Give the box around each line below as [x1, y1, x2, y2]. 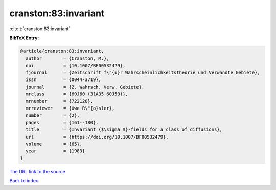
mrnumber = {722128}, [26, 98, 94, 104]
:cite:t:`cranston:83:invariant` [9, 25, 71, 32]
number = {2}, [26, 113, 80, 118]
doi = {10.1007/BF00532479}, [26, 63, 126, 68]
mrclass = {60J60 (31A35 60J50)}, [26, 91, 128, 97]
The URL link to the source [9, 168, 66, 174]
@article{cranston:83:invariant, [20, 48, 104, 54]
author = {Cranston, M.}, [26, 56, 109, 61]
